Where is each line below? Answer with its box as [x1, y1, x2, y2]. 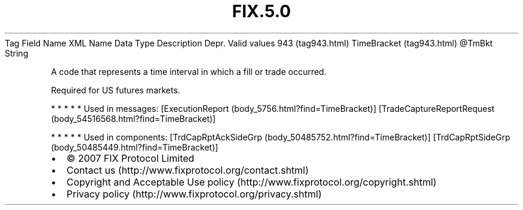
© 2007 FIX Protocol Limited [66, 152, 195, 164]
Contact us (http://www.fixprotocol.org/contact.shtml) [66, 164, 309, 176]
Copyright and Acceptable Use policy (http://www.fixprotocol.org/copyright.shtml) [66, 175, 437, 188]
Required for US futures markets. [51, 84, 180, 95]
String [5, 48, 29, 58]
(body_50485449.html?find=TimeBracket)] [51, 142, 219, 152]
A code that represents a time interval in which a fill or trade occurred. [51, 66, 327, 77]
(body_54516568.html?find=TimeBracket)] [51, 113, 216, 124]
